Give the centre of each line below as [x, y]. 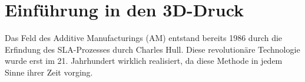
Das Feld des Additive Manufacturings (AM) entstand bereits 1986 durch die [144, 38]
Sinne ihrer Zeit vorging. [49, 72]
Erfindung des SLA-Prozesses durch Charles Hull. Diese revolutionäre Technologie [152, 49]
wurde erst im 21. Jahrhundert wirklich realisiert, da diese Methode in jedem [144, 61]
